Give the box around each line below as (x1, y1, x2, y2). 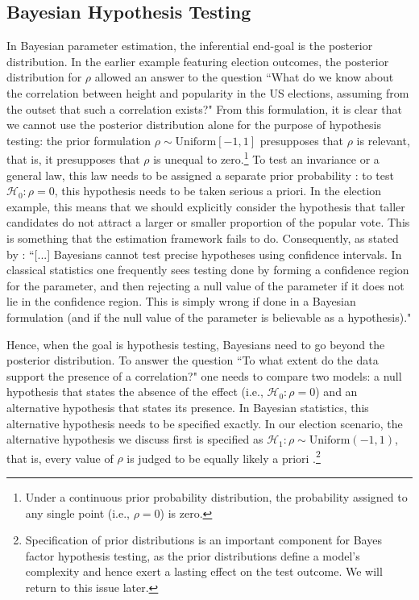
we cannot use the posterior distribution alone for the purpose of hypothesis (6, 116, 382, 133)
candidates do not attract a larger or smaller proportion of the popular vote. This (6, 214, 410, 231)
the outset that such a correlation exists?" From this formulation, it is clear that (6, 100, 403, 117)
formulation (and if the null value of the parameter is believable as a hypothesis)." (6, 308, 412, 325)
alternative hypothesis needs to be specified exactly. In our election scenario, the (6, 415, 403, 431)
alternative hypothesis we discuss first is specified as (6, 431, 263, 448)
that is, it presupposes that (6, 151, 140, 168)
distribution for (6, 69, 82, 85)
